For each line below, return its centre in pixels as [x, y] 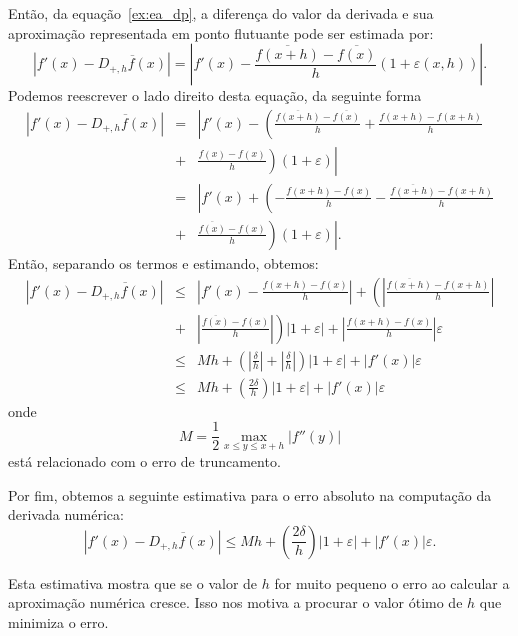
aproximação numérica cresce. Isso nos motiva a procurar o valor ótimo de [235, 602]
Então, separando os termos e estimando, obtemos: [163, 262]
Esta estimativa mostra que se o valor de [133, 582]
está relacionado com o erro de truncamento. [144, 460]
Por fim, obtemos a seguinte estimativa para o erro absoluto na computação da [250, 494]
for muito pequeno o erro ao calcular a [392, 582]
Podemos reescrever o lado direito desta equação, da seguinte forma [215, 95]
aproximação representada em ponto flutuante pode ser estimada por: [221, 32]
